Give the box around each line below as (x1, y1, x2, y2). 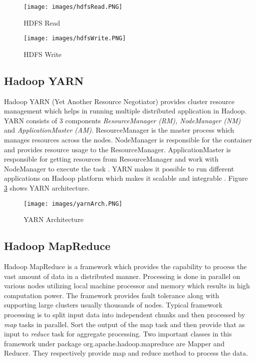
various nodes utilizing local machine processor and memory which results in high (4, 280, 250, 291)
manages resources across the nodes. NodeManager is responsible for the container (4, 135, 252, 145)
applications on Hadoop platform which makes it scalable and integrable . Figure (4, 173, 248, 183)
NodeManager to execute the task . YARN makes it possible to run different (4, 163, 234, 173)
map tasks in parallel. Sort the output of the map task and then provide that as (4, 319, 245, 329)
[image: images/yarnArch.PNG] (24, 200, 123, 207)
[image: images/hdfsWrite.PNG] (24, 35, 126, 42)
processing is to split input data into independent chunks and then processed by (4, 309, 245, 320)
